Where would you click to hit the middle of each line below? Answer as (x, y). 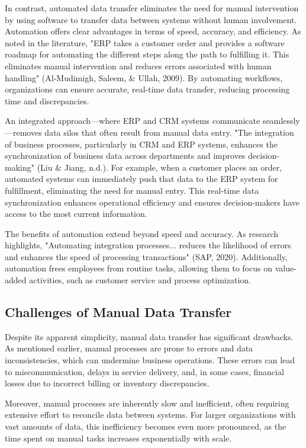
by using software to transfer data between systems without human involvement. (151, 19)
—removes (23, 132)
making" (20, 167)
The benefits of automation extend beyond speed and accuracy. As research (142, 233)
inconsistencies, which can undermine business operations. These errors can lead (150, 360)
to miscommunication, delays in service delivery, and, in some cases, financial (144, 371)
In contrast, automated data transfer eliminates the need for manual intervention (152, 8)
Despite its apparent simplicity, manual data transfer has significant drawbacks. (149, 336)
